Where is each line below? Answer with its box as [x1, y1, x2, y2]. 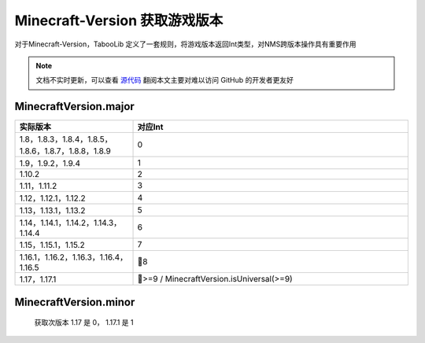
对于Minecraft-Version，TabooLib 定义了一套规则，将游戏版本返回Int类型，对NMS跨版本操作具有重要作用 [14, 39, 357, 49]
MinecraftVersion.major [14, 100, 135, 113]
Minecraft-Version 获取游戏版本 [14, 12, 224, 29]
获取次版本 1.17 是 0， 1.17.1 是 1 [34, 318, 134, 327]
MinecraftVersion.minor [14, 295, 135, 308]
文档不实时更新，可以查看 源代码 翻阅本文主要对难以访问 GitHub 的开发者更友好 [35, 76, 294, 85]
